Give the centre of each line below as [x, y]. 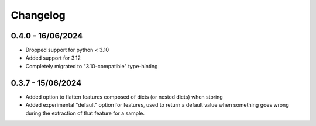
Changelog [38, 15]
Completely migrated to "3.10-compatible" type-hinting [92, 66]
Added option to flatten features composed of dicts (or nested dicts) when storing [124, 97]
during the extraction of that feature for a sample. [85, 113]
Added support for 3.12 [53, 58]
